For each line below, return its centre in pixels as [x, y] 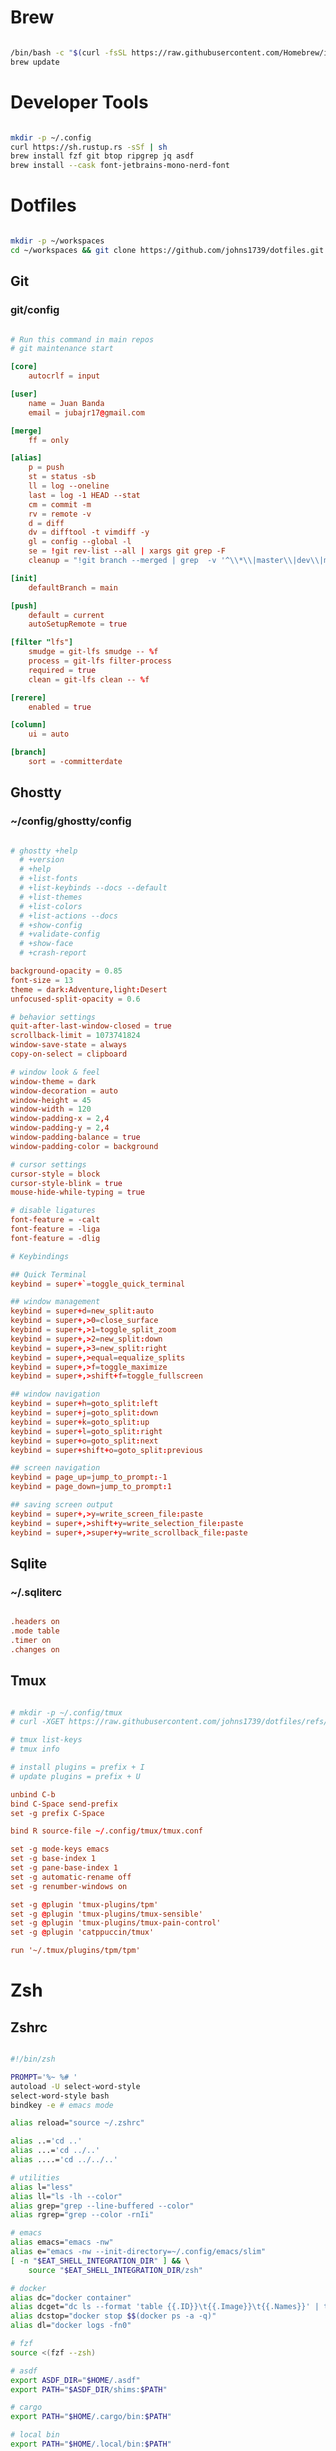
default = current [66, 615]
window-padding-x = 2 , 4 [60, 1119]
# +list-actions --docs [68, 916]
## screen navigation [55, 1468]
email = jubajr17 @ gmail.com [86, 412]
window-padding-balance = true [75, 1137]
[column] [28, 725]
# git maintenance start [62, 349]
